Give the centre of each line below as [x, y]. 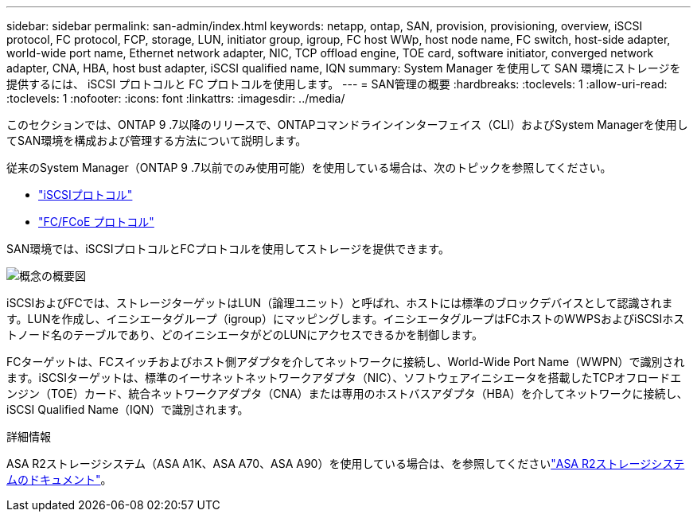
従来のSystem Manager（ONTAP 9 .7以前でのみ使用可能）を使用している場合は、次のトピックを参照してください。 [309, 167]
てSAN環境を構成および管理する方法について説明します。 [157, 140]
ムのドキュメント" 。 [59, 479]
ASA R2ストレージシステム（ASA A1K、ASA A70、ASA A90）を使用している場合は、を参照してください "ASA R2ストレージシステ [346, 463]
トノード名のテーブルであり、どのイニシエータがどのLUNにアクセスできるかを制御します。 [245, 335]
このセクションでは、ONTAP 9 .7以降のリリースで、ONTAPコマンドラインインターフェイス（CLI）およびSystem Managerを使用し [347, 125]
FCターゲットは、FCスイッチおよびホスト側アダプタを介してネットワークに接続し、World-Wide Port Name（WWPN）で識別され [346, 362]
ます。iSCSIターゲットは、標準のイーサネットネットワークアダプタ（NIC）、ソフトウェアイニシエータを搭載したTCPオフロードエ [344, 378]
